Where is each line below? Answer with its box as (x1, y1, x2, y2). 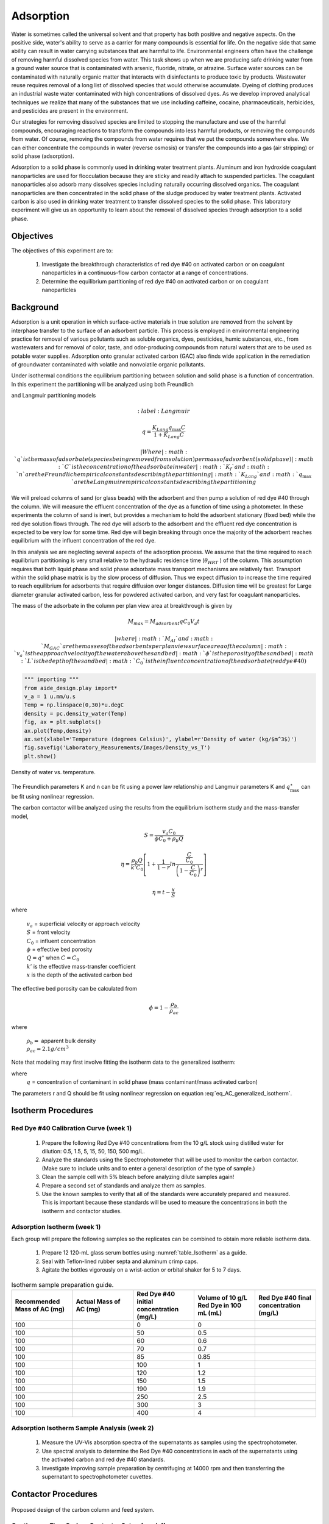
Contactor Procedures (11, 1489, 97, 1499)
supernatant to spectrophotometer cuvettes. (41, 1473, 154, 1480)
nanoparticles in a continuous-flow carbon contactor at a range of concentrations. (41, 269, 249, 277)
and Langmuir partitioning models (11, 392, 96, 399)
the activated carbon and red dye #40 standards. (41, 1456, 166, 1463)
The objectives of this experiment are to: (11, 247, 113, 254)
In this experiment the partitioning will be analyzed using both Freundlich (11, 380, 194, 388)
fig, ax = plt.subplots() (24, 719, 102, 725)
